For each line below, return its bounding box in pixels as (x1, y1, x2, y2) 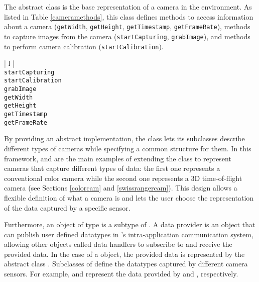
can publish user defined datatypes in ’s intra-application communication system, (4, 229, 253, 239)
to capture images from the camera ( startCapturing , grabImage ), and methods (4, 31, 250, 41)
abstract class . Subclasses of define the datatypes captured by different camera (4, 258, 248, 269)
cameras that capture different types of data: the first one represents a (4, 163, 220, 173)
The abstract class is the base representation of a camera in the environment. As (4, 2, 252, 12)
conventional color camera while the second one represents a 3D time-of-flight (4, 172, 242, 183)
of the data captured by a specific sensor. (4, 202, 131, 213)
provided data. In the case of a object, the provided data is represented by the (4, 248, 245, 259)
